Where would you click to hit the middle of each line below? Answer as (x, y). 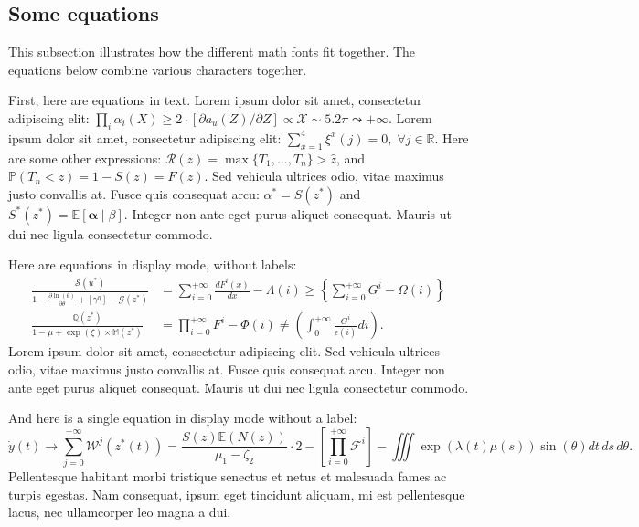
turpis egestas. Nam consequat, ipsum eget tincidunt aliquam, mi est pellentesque (237, 494)
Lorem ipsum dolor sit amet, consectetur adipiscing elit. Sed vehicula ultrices (224, 351)
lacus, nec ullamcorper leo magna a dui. (120, 512)
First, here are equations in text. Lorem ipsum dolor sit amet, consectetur (215, 100)
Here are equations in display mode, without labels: (153, 264)
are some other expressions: (85, 158)
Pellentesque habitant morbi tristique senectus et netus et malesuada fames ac (228, 476)
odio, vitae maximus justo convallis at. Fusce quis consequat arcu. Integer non (227, 369)
